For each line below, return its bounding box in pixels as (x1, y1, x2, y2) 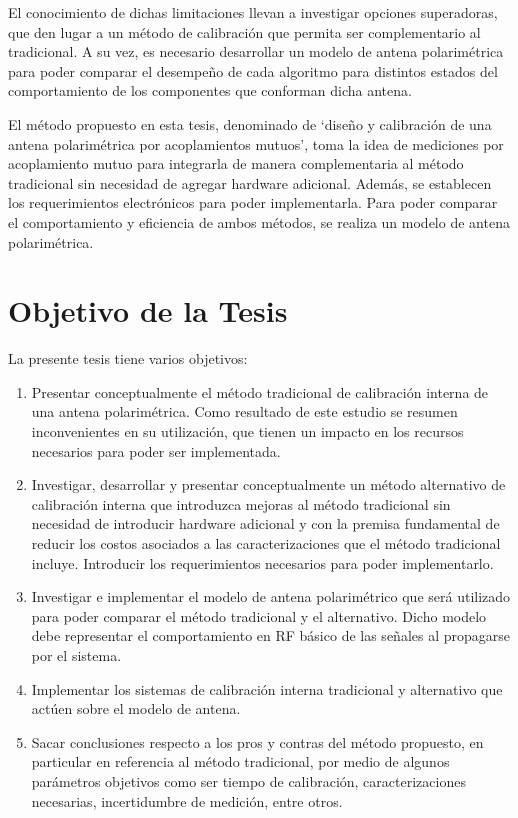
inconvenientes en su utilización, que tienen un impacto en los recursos (31, 421, 464, 442)
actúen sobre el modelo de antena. (31, 698, 241, 719)
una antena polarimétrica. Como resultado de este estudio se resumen (31, 401, 458, 422)
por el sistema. (31, 644, 122, 665)
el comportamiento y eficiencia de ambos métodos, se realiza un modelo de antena (8, 211, 510, 232)
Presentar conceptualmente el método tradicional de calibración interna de (31, 381, 489, 402)
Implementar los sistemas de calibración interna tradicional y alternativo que (31, 678, 503, 699)
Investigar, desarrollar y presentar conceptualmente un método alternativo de (31, 474, 506, 495)
